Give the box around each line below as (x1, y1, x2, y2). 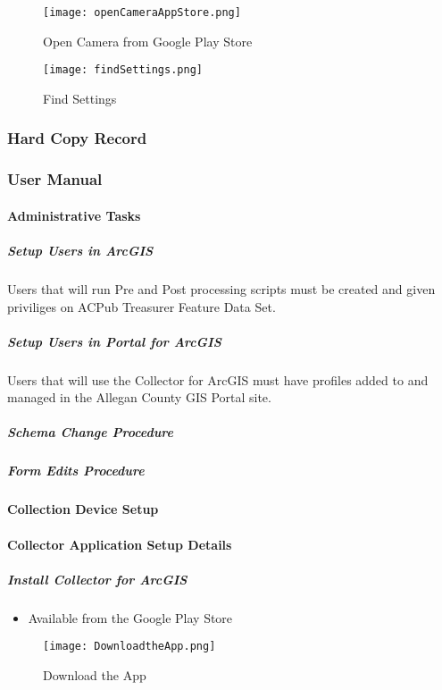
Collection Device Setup (7, 500, 159, 518)
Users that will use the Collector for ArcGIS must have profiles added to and (7, 370, 429, 389)
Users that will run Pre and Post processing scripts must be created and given (7, 279, 436, 298)
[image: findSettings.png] (43, 63, 203, 77)
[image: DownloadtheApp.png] (43, 640, 216, 653)
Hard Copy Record (7, 127, 147, 149)
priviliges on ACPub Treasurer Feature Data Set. (7, 297, 276, 316)
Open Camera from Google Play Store (43, 31, 253, 50)
